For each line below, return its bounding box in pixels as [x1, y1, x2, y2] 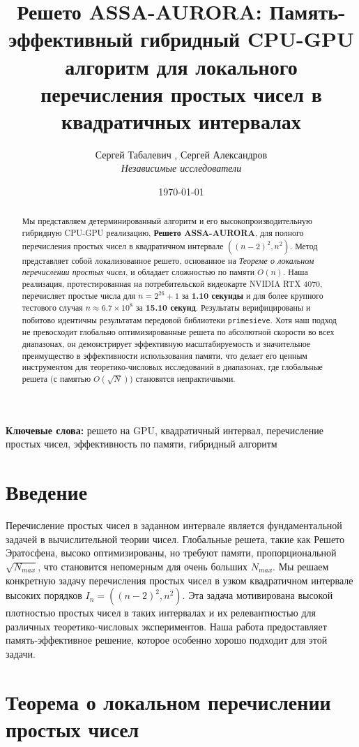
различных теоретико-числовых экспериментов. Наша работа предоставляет [6, 619, 327, 633]
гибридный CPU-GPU [140, 24, 354, 53]
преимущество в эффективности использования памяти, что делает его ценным [22, 349, 307, 361]
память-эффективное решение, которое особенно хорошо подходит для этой [6, 633, 328, 647]
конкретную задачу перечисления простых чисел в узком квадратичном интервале [6, 572, 353, 587]
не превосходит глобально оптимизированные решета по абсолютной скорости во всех [22, 326, 335, 338]
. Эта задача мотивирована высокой [182, 588, 333, 602]
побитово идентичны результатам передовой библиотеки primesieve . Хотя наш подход [22, 314, 337, 326]
